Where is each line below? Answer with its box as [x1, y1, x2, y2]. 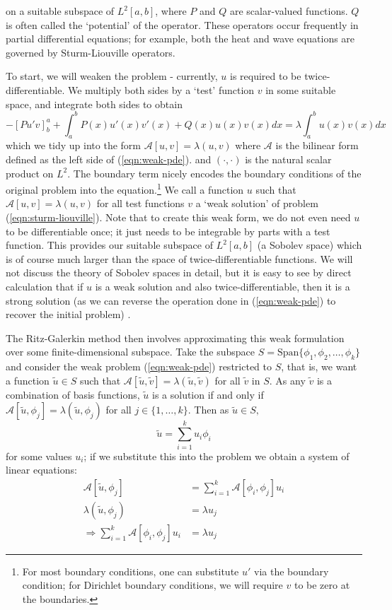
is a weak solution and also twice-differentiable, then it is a [95, 279, 350, 294]
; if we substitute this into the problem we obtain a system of [83, 448, 350, 463]
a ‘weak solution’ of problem [195, 196, 318, 211]
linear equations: [6, 462, 77, 477]
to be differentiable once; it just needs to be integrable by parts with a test [6, 223, 330, 238]
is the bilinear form [275, 138, 359, 153]
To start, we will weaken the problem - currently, [6, 69, 218, 83]
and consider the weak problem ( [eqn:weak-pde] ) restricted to [6, 359, 272, 374]
